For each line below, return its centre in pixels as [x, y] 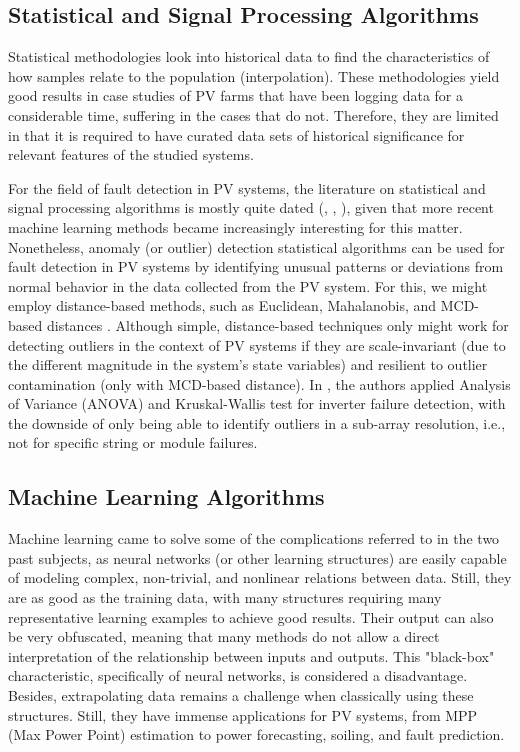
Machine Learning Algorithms [166, 496]
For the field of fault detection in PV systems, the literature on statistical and [247, 187]
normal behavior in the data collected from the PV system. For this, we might [248, 285]
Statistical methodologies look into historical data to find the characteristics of [249, 56]
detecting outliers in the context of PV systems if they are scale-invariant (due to [257, 344]
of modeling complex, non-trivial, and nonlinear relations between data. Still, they [260, 577]
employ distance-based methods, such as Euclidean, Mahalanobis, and [222, 305]
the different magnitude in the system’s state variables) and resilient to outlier [248, 364]
